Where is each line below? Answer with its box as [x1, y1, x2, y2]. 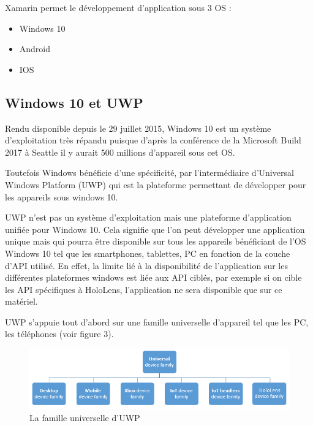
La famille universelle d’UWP [29, 411, 140, 424]
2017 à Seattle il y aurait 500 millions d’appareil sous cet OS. [5, 145, 235, 158]
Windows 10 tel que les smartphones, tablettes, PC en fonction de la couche [5, 246, 290, 259]
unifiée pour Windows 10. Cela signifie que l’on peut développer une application [5, 223, 305, 235]
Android [19, 42, 51, 55]
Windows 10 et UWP [5, 93, 143, 112]
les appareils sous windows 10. [5, 190, 118, 203]
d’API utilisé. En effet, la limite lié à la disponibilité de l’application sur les [5, 259, 288, 272]
